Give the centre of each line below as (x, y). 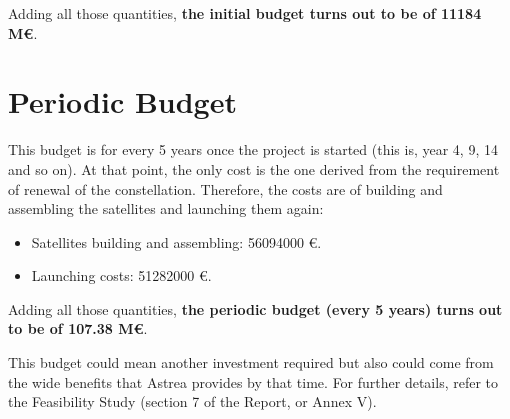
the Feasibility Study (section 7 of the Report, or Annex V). (192, 401)
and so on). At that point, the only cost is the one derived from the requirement (254, 168)
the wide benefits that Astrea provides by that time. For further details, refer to (253, 381)
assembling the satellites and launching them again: (166, 208)
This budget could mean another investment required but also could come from (251, 362)
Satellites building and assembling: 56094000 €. (176, 241)
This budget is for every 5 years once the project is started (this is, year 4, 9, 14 (253, 149)
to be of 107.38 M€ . (78, 328)
